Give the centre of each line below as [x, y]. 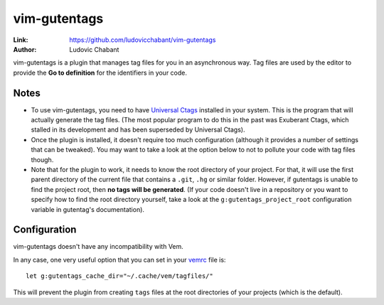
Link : [21, 40]
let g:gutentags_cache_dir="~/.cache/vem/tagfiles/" [119, 276]
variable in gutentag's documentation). [88, 209]
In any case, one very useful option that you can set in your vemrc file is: [119, 259]
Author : [25, 49]
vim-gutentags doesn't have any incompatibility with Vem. [98, 247]
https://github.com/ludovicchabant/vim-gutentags [143, 40]
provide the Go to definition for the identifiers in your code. [100, 73]
